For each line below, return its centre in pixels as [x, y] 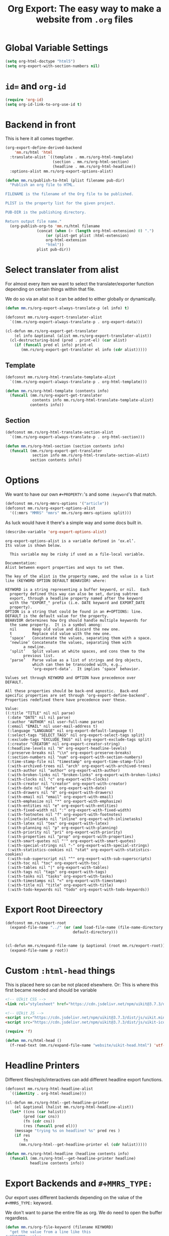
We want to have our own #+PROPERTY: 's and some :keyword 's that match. [81, 494]
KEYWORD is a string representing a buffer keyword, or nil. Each [77, 590]
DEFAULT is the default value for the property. [57, 616]
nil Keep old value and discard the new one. [65, 629]
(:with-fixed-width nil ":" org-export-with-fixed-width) [69, 810]
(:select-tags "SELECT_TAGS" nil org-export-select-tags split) [76, 735]
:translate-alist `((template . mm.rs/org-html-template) [72, 157]
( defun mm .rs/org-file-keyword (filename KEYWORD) [59, 1227]
